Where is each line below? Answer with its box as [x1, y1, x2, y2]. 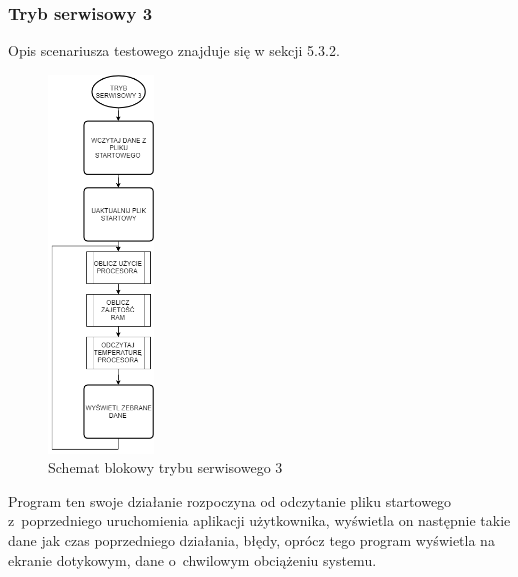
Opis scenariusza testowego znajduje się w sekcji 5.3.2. [8, 40, 340, 61]
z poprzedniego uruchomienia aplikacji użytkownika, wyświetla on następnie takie [8, 510, 511, 531]
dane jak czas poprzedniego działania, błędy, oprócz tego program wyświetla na [8, 529, 495, 550]
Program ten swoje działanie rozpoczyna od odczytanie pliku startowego [8, 490, 452, 511]
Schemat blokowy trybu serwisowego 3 [48, 457, 283, 478]
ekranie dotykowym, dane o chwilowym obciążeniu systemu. [8, 549, 377, 570]
